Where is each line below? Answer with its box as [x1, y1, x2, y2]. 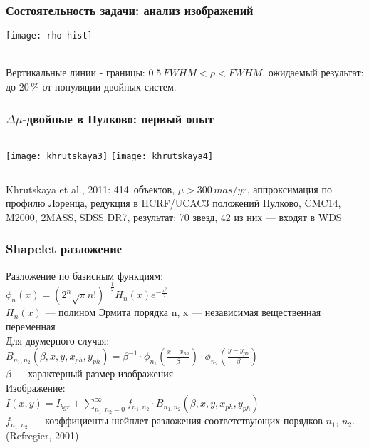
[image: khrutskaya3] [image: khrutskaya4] [6, 151, 214, 161]
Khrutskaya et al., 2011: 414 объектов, [6, 181, 175, 196]
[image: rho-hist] [6, 31, 93, 41]
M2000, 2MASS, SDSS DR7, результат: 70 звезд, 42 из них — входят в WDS [6, 209, 342, 224]
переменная [6, 319, 56, 334]
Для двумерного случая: [6, 332, 110, 347]
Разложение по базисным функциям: [6, 268, 164, 282]
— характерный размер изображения [14, 366, 174, 381]
